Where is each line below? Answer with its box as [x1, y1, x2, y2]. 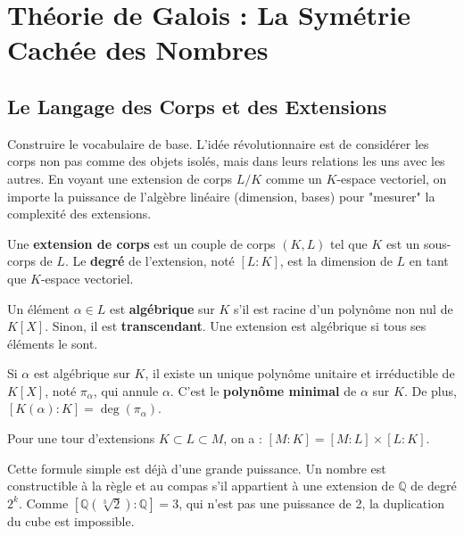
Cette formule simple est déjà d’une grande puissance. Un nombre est [7, 458, 386, 477]
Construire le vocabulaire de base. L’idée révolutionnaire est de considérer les [7, 134, 429, 153]
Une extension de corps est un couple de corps [7, 234, 276, 252]
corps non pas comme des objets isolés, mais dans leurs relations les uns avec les [7, 152, 445, 170]
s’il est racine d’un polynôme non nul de [234, 299, 453, 317]
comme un [265, 169, 322, 187]
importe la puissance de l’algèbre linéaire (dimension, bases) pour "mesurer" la [7, 186, 435, 205]
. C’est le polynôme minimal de [170, 381, 357, 400]
